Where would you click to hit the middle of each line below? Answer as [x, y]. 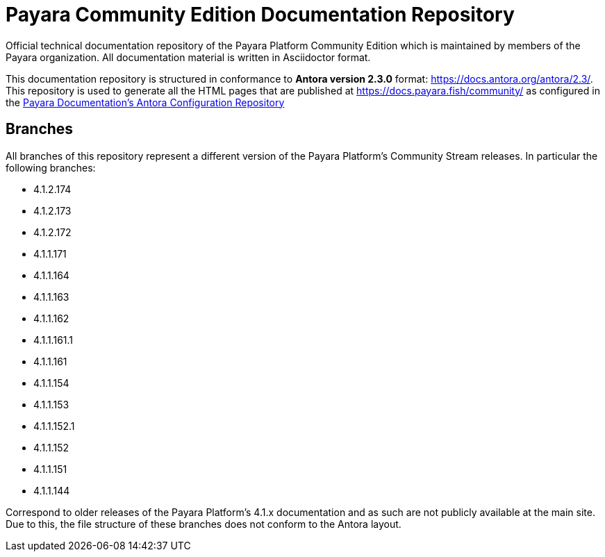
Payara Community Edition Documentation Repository [260, 15]
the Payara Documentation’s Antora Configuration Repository [145, 102]
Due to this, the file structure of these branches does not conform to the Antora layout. [204, 524]
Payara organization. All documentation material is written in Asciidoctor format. [188, 57]
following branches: [51, 167]
